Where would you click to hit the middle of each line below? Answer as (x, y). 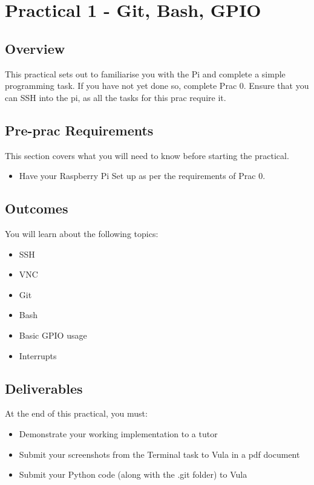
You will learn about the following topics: (82, 233)
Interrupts (38, 355)
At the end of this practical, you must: (76, 413)
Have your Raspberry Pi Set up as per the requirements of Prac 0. (142, 176)
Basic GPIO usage (53, 335)
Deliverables (44, 388)
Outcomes (37, 208)
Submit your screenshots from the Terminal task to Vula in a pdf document (159, 454)
